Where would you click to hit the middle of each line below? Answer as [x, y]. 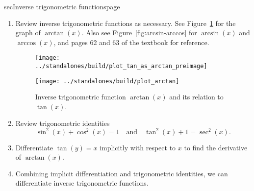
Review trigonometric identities [63, 123]
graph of [28, 33]
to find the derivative [216, 147]
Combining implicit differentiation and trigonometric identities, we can [122, 173]
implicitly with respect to [138, 147]
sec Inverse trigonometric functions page [62, 6]
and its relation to [196, 97]
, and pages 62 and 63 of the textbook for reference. [131, 42]
